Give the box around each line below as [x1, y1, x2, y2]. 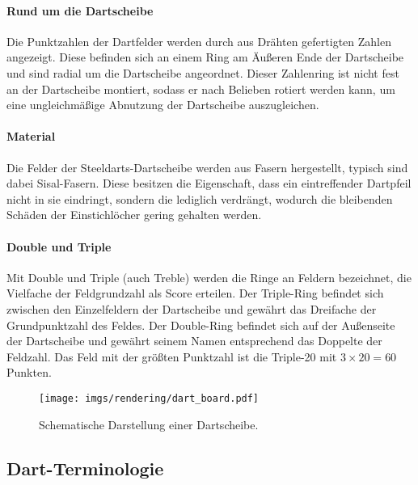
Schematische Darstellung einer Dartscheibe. [39, 415, 259, 432]
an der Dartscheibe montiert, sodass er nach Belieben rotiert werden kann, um [6, 80, 395, 97]
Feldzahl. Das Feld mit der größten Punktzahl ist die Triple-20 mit [6, 348, 337, 365]
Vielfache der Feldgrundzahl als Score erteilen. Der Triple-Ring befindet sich [6, 285, 384, 302]
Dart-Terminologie [6, 455, 164, 480]
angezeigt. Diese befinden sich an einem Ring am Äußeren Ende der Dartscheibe [6, 48, 404, 65]
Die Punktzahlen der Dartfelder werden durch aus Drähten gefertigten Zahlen [6, 32, 391, 49]
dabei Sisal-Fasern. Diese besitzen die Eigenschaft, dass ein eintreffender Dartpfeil [6, 175, 412, 192]
